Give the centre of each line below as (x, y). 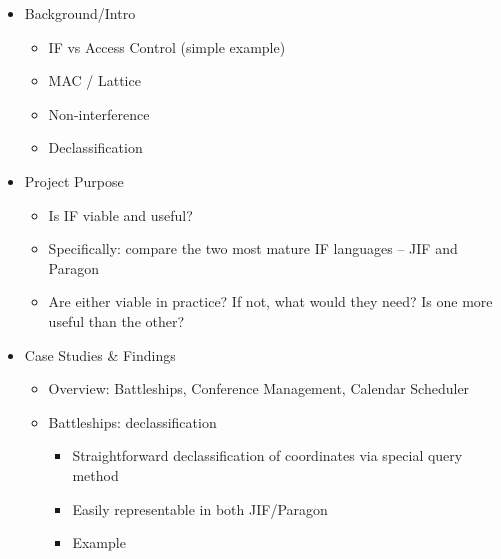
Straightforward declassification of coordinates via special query (267, 455)
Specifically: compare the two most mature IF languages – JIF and (253, 248)
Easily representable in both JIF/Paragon (200, 508)
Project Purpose (74, 180)
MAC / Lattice (94, 80)
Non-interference (99, 113)
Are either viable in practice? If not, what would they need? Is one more (270, 301)
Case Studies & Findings (100, 354)
